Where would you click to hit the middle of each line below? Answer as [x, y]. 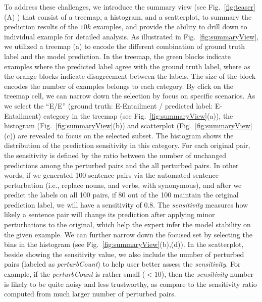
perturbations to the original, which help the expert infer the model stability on [127, 224]
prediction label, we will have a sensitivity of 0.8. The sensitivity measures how [126, 204]
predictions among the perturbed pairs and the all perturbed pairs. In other [121, 165]
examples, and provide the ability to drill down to [170, 27]
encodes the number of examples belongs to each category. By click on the [119, 86]
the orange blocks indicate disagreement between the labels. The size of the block [130, 76]
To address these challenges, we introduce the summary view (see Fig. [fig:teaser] [130, 7]
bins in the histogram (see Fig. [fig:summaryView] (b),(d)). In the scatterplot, [124, 244]
